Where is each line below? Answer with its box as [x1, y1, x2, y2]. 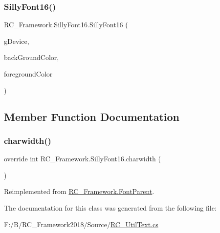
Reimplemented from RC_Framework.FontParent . [4, 186, 154, 196]
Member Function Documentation [4, 109, 180, 124]
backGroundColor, [4, 52, 59, 62]
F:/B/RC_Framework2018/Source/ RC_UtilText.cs [4, 219, 158, 229]
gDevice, [4, 36, 29, 46]
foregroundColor [4, 69, 53, 78]
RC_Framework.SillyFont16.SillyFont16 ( [4, 19, 128, 30]
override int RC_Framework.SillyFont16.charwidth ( [4, 154, 161, 164]
